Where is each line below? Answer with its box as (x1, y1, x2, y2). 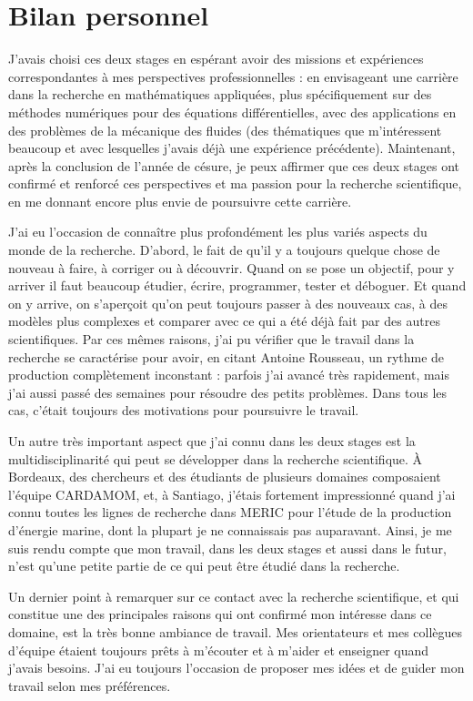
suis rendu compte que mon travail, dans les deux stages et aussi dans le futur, (8, 538, 447, 557)
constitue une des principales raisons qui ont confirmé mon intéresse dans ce (8, 604, 432, 624)
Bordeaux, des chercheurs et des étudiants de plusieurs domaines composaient (8, 467, 441, 486)
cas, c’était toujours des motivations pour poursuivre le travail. (8, 401, 359, 420)
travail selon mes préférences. (8, 676, 171, 695)
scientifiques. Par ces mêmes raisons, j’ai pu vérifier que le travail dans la (8, 330, 415, 349)
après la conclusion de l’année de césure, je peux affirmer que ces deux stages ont (8, 156, 459, 175)
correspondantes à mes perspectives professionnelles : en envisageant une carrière (8, 66, 458, 86)
